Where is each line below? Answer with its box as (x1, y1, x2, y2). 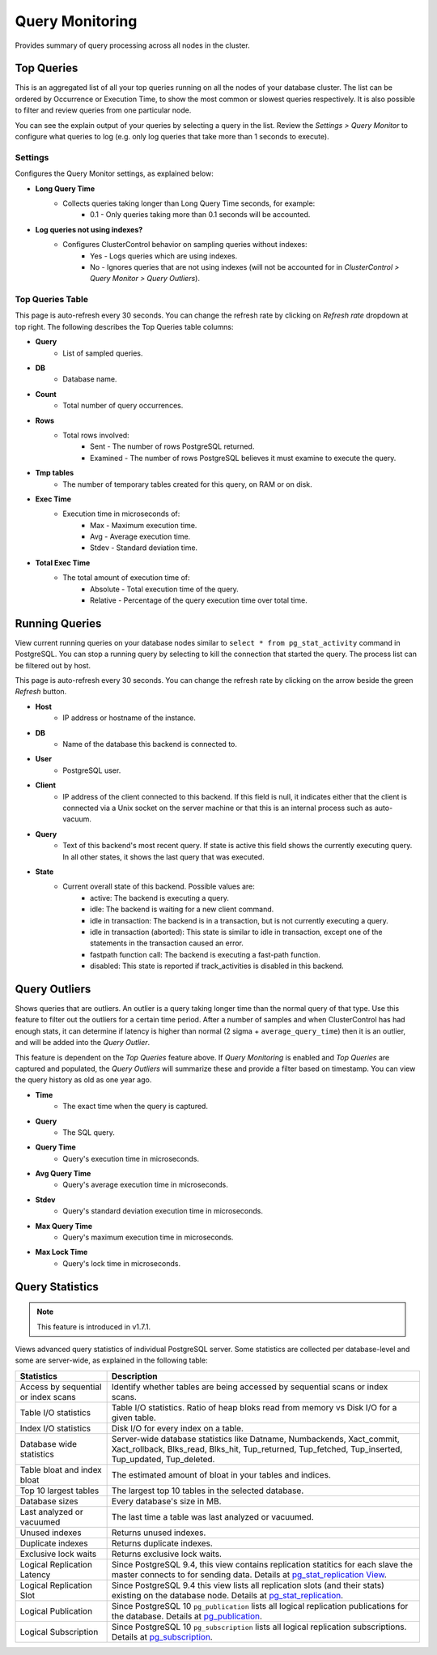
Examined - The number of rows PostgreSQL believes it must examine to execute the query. (90, 453, 397, 463)
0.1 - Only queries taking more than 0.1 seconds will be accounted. (90, 210, 311, 220)
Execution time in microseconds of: (62, 509, 180, 518)
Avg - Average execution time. (90, 531, 191, 542)
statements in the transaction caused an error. (90, 938, 244, 948)
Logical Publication (19, 1605, 93, 1616)
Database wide (19, 1438, 77, 1449)
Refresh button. (15, 687, 67, 697)
